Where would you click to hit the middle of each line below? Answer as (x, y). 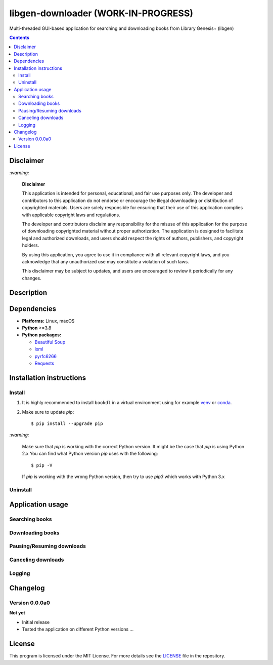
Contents (19, 37)
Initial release (36, 622)
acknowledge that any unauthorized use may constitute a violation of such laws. (105, 262)
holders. (31, 245)
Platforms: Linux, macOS (48, 321)
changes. (32, 278)
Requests (44, 363)
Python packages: (42, 335)
